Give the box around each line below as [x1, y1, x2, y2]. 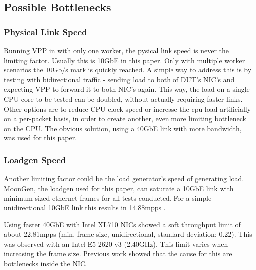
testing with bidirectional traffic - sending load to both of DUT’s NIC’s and [4, 74, 235, 84]
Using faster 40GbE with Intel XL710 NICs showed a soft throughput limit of [4, 219, 241, 229]
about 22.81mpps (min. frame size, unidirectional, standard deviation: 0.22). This [4, 229, 252, 239]
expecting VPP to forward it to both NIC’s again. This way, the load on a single [4, 84, 250, 94]
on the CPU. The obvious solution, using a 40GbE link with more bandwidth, [4, 123, 242, 133]
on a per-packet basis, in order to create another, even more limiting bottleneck [4, 113, 246, 124]
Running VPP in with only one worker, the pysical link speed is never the [4, 45, 229, 55]
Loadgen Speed [4, 153, 66, 166]
